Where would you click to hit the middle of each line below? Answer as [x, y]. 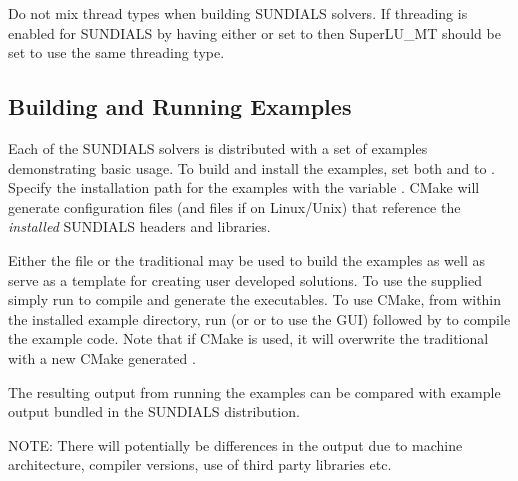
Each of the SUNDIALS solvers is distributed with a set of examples [218, 147]
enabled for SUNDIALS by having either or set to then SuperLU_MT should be [254, 32]
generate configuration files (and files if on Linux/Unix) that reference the [234, 206]
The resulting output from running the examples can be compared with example [254, 391]
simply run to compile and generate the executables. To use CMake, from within [255, 299]
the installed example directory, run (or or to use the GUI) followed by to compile [259, 318]
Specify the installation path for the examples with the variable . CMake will [244, 187]
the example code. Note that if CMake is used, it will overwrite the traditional [248, 338]
